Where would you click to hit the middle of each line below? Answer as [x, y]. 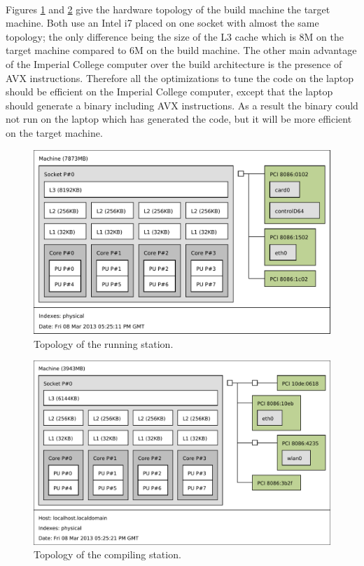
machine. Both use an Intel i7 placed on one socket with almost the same [162, 23]
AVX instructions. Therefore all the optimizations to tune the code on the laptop [180, 78]
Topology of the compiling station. [107, 554]
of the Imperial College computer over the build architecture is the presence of [174, 63]
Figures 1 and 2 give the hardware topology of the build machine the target [168, 9]
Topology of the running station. [104, 343]
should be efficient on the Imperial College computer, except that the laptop [169, 92]
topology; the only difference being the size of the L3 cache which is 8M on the [175, 36]
